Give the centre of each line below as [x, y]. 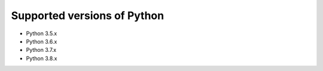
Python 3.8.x [42, 58]
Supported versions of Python [88, 16]
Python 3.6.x [42, 41]
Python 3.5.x [42, 33]
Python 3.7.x [41, 50]
